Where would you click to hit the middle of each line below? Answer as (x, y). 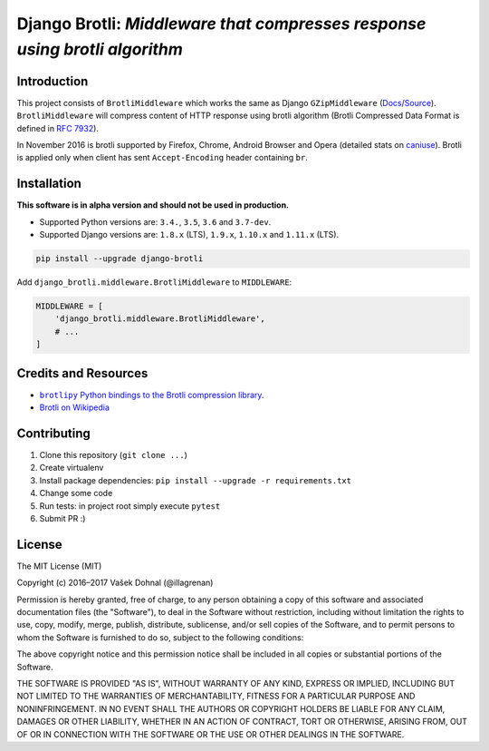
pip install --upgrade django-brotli (120, 259)
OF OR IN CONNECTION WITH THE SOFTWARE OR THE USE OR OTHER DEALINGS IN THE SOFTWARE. (211, 734)
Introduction (53, 81)
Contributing (53, 433)
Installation (49, 184)
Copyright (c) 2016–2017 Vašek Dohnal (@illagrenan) (115, 583)
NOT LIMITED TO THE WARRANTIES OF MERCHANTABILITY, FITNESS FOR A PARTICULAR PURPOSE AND (216, 696)
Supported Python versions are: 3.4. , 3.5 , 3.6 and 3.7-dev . (155, 221)
